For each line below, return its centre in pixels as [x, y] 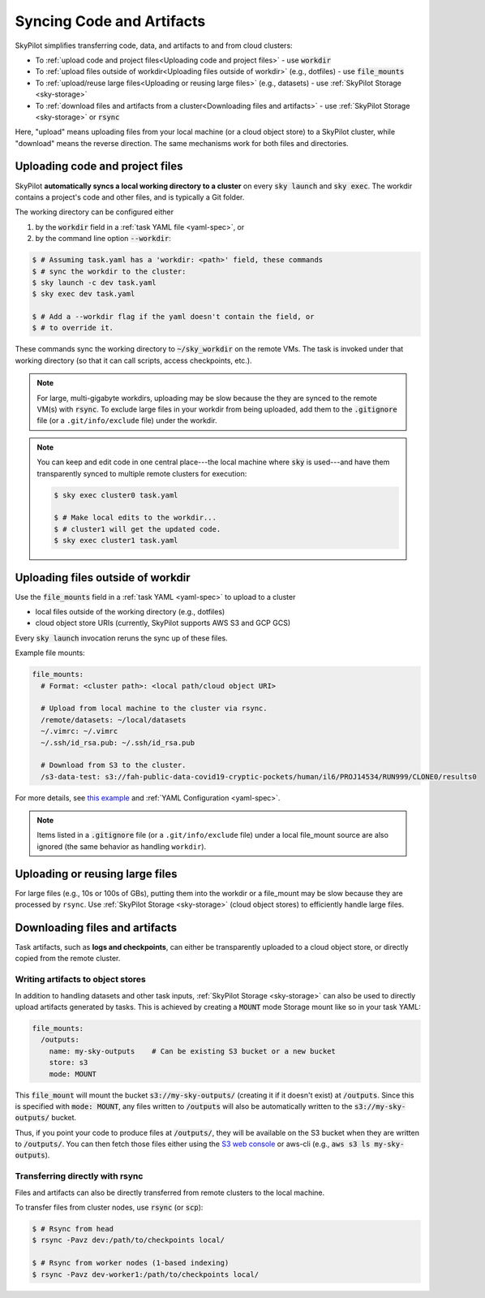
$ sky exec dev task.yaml [84, 294]
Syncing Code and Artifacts [110, 21]
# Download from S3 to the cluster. [114, 765]
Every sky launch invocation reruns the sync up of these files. [121, 638]
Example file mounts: [50, 653]
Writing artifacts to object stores [80, 980]
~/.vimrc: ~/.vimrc [79, 731]
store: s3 [69, 1063]
